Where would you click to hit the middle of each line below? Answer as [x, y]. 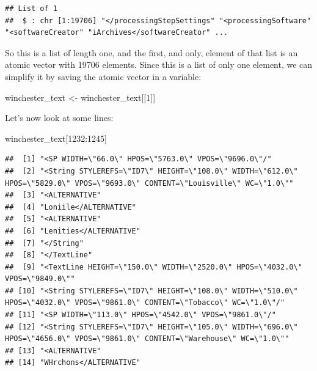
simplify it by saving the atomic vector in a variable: [103, 76]
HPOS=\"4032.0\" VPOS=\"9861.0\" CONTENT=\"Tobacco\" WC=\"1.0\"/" [145, 303]
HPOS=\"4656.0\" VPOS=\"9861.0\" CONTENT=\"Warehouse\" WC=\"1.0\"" [147, 339]
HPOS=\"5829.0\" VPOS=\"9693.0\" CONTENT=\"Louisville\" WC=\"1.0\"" [149, 183]
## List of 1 [31, 9]
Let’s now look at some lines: [59, 118]
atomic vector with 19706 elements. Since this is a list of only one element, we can [159, 64]
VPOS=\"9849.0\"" [40, 279]
